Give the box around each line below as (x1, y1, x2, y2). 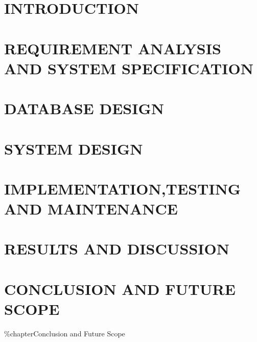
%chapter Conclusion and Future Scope (4, 328, 125, 338)
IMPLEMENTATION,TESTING (4, 178, 241, 199)
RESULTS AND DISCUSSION (4, 238, 229, 259)
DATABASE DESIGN (4, 98, 164, 119)
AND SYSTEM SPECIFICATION (4, 57, 253, 78)
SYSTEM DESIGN (4, 138, 143, 159)
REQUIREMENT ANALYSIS (4, 37, 221, 58)
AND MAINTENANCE (4, 198, 178, 219)
